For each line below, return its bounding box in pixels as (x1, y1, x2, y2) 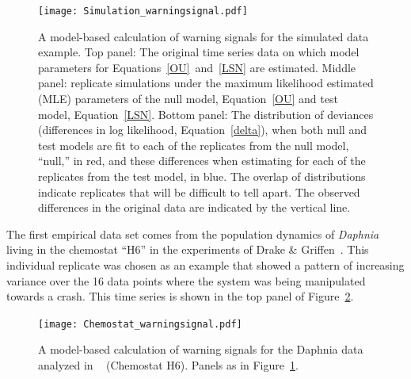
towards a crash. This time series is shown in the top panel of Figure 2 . (6, 288, 354, 304)
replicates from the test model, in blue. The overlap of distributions (38, 168, 366, 184)
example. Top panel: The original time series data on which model (38, 44, 360, 60)
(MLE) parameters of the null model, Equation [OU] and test (38, 90, 338, 107)
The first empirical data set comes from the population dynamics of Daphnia (6, 225, 379, 242)
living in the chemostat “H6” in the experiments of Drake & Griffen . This (6, 241, 369, 258)
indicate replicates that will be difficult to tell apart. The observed (38, 183, 360, 200)
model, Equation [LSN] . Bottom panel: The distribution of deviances (38, 105, 374, 122)
